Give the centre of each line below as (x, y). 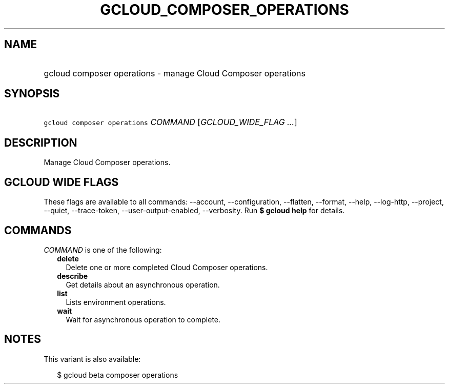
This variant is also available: (92, 359)
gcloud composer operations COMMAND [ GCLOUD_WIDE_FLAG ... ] (170, 122)
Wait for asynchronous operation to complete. (143, 319)
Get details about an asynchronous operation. (143, 284)
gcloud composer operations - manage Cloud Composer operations (175, 73)
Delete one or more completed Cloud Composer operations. (167, 267)
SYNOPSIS (32, 94)
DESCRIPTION (41, 142)
